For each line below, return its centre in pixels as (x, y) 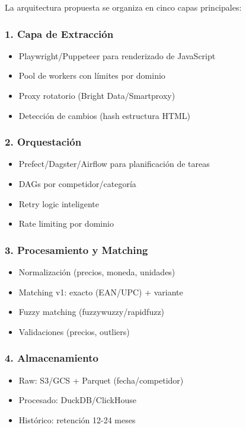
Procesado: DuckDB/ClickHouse (77, 400)
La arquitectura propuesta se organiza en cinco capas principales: (123, 7)
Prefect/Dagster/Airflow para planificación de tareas (114, 164)
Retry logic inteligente (59, 203)
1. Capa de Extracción (59, 33)
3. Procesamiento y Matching (76, 250)
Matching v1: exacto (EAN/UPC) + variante (101, 292)
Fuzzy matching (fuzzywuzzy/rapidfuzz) (92, 312)
